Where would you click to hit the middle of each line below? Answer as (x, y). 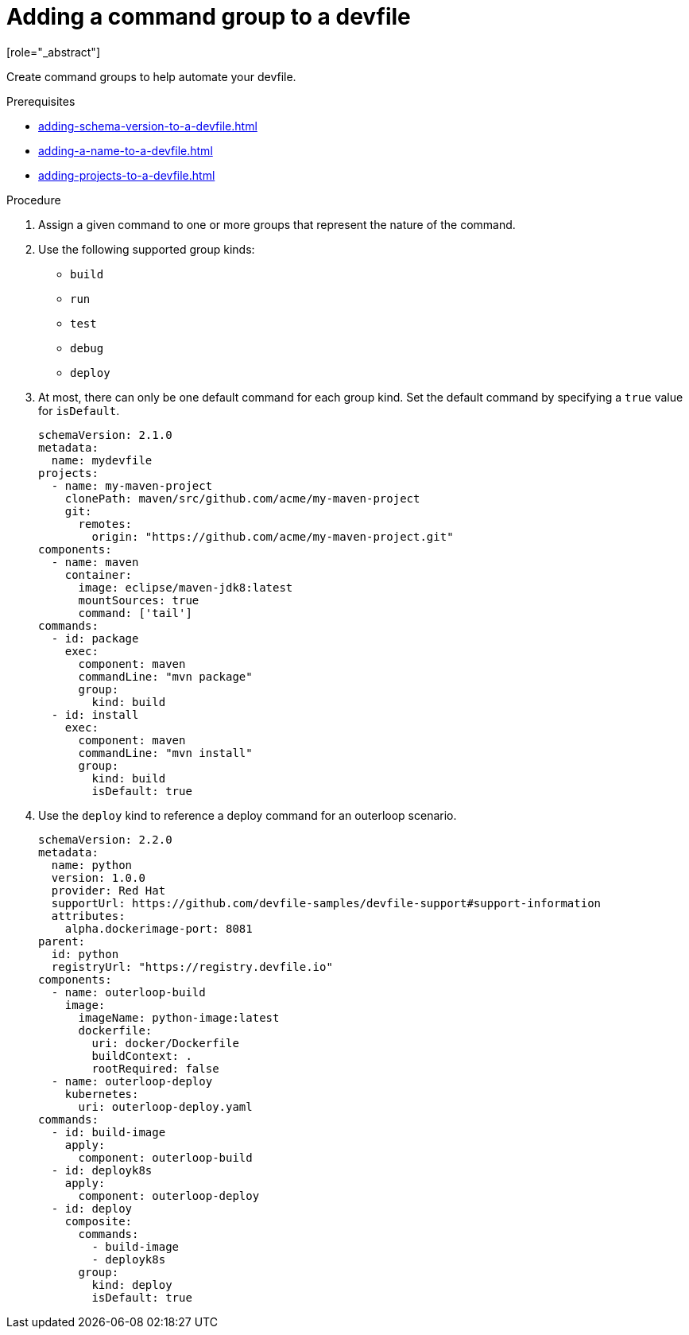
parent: (62, 941)
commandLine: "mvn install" (165, 753)
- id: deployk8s (102, 1170)
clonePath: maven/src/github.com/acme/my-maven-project (242, 498)
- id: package (95, 638)
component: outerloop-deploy (169, 1195)
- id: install (95, 714)
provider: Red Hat (108, 890)
